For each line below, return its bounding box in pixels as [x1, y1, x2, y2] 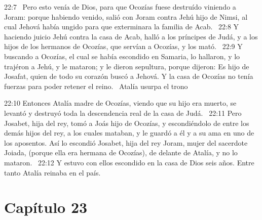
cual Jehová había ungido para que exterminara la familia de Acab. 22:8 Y [4, 21, 239, 32]
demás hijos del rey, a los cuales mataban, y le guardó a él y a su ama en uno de [4, 127, 254, 138]
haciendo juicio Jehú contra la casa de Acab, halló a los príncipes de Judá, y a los [4, 31, 258, 41]
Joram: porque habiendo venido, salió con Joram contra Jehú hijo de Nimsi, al [4, 11, 248, 22]
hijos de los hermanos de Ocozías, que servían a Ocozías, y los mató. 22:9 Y [4, 41, 243, 52]
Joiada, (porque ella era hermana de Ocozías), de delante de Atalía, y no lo [4, 147, 238, 158]
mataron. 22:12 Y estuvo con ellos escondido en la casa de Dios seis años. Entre [4, 157, 254, 167]
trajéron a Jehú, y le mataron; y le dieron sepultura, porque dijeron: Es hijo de [4, 61, 249, 71]
